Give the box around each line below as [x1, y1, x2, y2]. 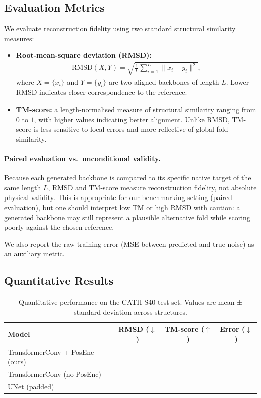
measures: [4, 33, 34, 43]
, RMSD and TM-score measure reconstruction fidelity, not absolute [48, 182, 257, 192]
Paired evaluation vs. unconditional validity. [4, 153, 161, 163]
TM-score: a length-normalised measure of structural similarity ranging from [16, 104, 256, 114]
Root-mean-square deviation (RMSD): [16, 50, 152, 60]
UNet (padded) [8, 381, 54, 391]
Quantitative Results [4, 273, 114, 288]
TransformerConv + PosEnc [8, 346, 94, 357]
